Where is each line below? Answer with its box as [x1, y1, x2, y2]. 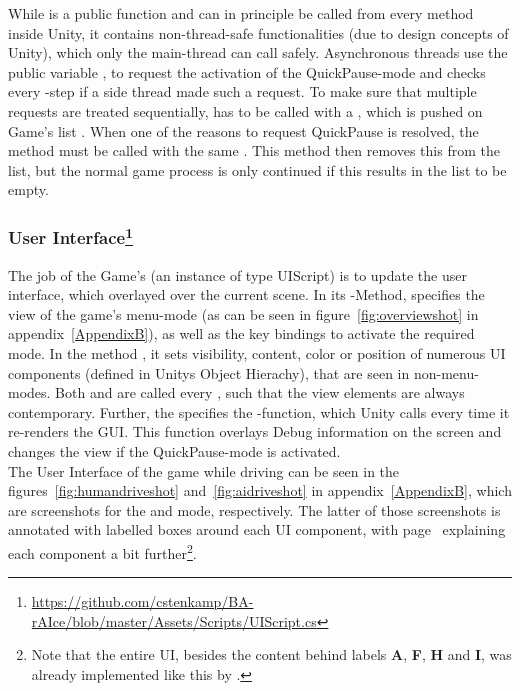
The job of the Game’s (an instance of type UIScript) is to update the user [8, 264, 467, 285]
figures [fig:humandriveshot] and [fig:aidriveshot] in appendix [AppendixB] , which [8, 480, 512, 501]
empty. [8, 179, 49, 200]
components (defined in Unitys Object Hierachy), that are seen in [8, 362, 410, 383]
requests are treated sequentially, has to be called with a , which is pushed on [8, 100, 483, 121]
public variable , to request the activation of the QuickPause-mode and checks [8, 61, 486, 82]
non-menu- [413, 362, 479, 383]
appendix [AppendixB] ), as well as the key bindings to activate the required [8, 323, 475, 344]
